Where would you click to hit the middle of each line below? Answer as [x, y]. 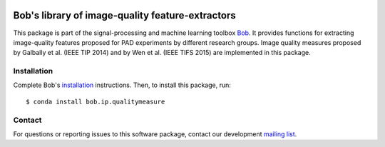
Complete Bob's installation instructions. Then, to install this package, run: [122, 85]
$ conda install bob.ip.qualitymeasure [96, 101]
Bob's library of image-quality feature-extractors [125, 15]
